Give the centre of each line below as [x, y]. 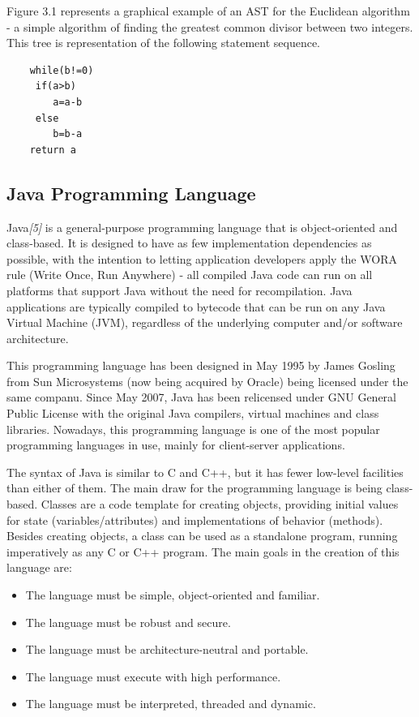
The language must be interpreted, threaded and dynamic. [171, 704]
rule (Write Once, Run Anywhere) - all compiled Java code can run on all [190, 275]
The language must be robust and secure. [128, 622]
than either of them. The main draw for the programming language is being [195, 488]
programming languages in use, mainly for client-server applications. [176, 445]
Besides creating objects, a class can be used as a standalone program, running [202, 536]
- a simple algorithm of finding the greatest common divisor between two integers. [210, 26]
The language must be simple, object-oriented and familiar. [173, 595]
